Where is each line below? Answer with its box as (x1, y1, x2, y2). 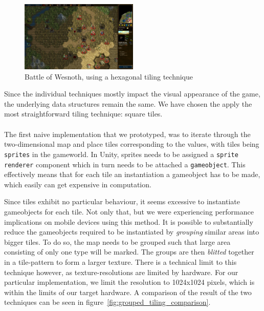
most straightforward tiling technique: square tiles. (4, 108, 163, 119)
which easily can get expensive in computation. (4, 179, 151, 189)
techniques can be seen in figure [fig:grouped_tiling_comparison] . (4, 297, 211, 307)
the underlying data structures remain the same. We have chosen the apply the (4, 98, 252, 109)
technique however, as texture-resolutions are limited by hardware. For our (4, 266, 238, 277)
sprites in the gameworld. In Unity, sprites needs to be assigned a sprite (4, 148, 238, 159)
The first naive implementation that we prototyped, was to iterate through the (4, 128, 251, 139)
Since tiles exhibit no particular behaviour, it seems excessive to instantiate (4, 196, 240, 207)
